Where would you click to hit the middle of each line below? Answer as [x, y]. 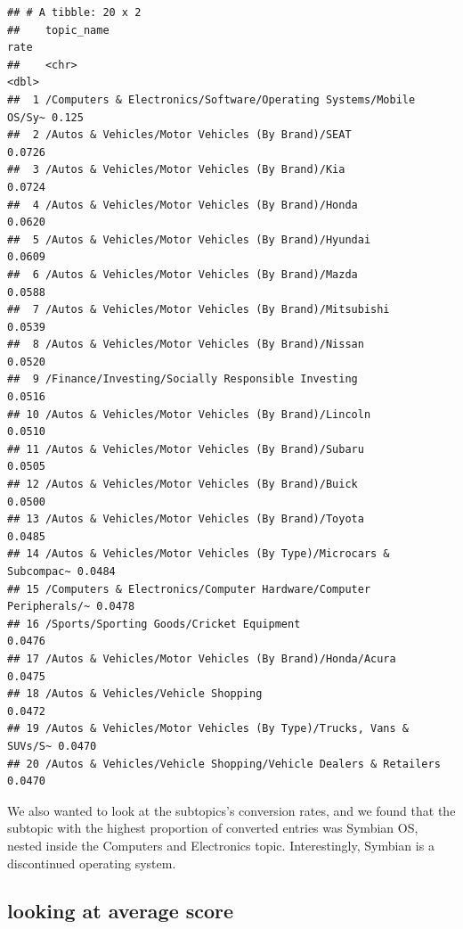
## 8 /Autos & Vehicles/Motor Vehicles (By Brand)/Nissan [186, 345]
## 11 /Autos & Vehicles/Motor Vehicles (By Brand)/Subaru [186, 449]
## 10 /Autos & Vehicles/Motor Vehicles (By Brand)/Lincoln [189, 414]
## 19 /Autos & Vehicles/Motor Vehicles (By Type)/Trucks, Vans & [208, 729]
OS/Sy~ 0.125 [45, 117]
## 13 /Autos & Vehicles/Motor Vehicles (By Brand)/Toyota [186, 519]
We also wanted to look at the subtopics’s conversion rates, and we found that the [231, 810]
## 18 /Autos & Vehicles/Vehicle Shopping [135, 694]
